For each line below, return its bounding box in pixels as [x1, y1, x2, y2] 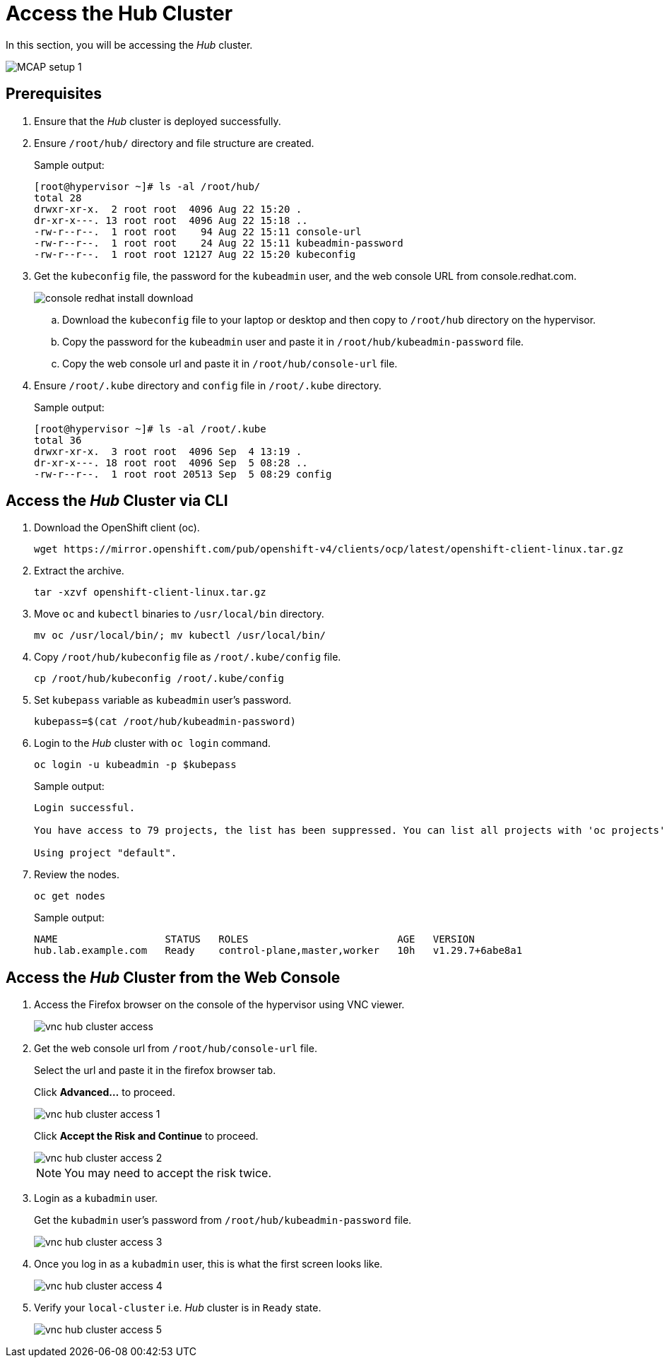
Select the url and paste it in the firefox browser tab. [34, 1064, 276, 1077]
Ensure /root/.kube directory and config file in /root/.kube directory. [34, 379, 382, 391]
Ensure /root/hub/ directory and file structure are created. [34, 136, 314, 149]
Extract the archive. [34, 565, 124, 577]
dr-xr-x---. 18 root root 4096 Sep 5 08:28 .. [34, 456, 308, 468]
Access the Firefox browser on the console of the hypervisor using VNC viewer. [34, 998, 405, 1011]
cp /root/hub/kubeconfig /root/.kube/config [34, 673, 285, 685]
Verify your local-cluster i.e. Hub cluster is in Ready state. [34, 1302, 321, 1314]
